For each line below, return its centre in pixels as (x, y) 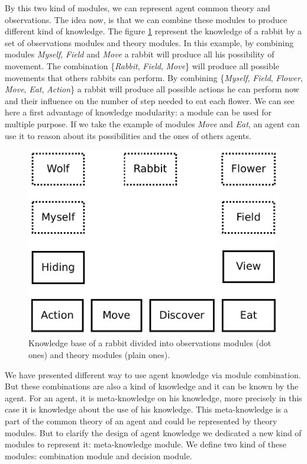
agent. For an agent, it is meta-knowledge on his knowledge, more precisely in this (153, 397)
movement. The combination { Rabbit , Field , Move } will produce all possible (142, 65)
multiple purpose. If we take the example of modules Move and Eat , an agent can (152, 123)
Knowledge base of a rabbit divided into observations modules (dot (150, 343)
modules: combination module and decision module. (98, 455)
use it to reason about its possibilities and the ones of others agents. (128, 135)
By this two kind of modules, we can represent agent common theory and (138, 8)
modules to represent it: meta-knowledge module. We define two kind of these (146, 444)
